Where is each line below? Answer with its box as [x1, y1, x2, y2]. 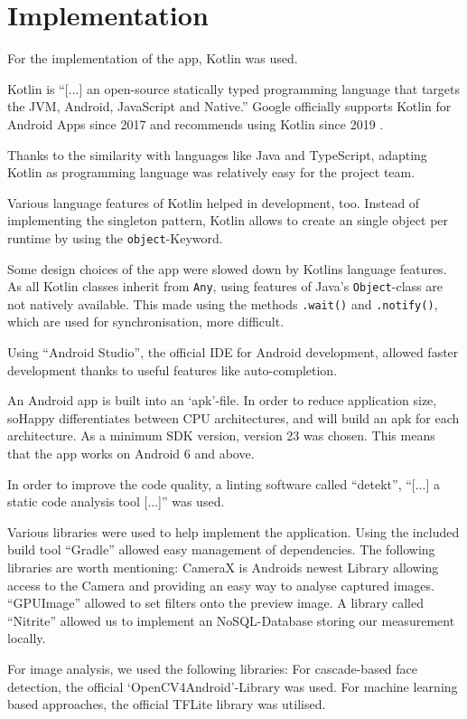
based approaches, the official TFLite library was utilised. [7, 695, 326, 714]
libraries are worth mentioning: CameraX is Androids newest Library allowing [7, 557, 439, 576]
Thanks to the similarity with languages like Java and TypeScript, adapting [7, 145, 427, 164]
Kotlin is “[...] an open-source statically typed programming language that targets [7, 79, 460, 98]
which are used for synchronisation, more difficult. [7, 312, 285, 331]
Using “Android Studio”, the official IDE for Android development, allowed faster [7, 343, 459, 362]
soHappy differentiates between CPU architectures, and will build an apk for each [7, 408, 460, 427]
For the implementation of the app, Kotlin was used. [7, 49, 298, 68]
